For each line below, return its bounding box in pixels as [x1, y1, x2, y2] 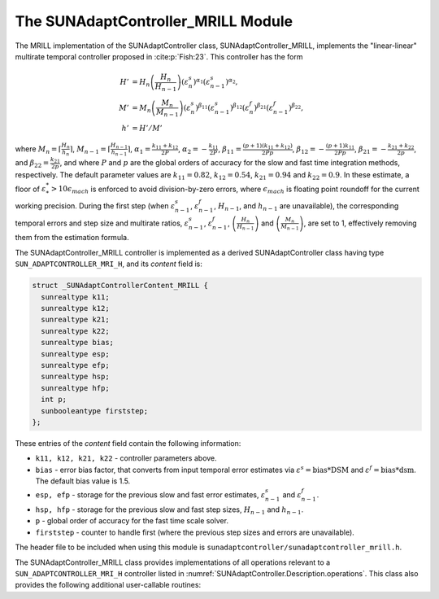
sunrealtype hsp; [41, 372, 110, 382]
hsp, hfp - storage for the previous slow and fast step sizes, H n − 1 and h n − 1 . [35, 505, 304, 516]
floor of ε [15, 184, 46, 194]
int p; [41, 395, 67, 404]
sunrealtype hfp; [41, 383, 110, 392]
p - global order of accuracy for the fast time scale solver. [35, 516, 229, 526]
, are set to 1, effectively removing [303, 218, 417, 228]
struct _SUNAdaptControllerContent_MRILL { [32, 281, 209, 291]
